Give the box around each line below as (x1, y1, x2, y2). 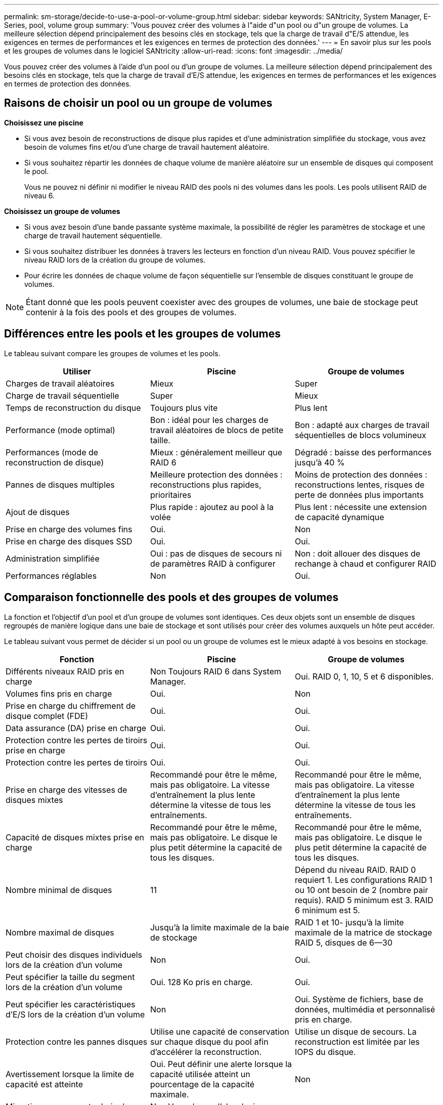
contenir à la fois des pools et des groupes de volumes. (26, 307, 237, 317)
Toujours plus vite (150, 402, 218, 413)
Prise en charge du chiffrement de (6, 700, 136, 711)
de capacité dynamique (294, 512, 384, 522)
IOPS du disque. (294, 1046, 356, 1057)
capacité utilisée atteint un (150, 1069, 250, 1079)
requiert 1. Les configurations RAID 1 (294, 874, 433, 885)
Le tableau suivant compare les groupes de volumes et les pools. (4, 349, 220, 358)
